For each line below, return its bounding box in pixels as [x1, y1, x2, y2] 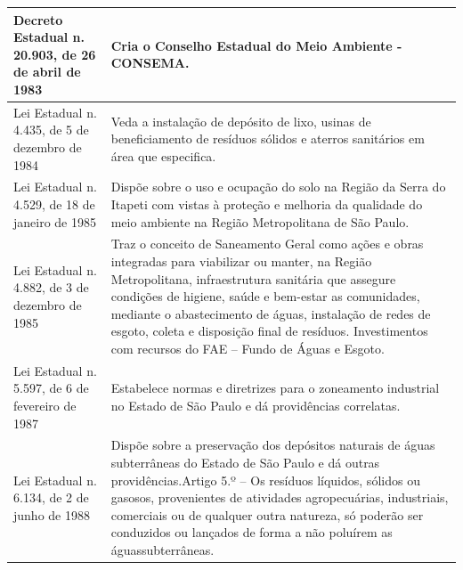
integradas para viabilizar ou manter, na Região [110, 251, 372, 270]
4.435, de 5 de [13, 120, 89, 139]
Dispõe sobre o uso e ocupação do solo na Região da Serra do [110, 177, 446, 196]
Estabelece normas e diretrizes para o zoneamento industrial [110, 379, 440, 397]
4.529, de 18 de [13, 194, 95, 213]
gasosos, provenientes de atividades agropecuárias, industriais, [110, 488, 449, 507]
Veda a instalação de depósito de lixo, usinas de [110, 111, 371, 130]
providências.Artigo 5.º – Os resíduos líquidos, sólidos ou [110, 470, 420, 489]
